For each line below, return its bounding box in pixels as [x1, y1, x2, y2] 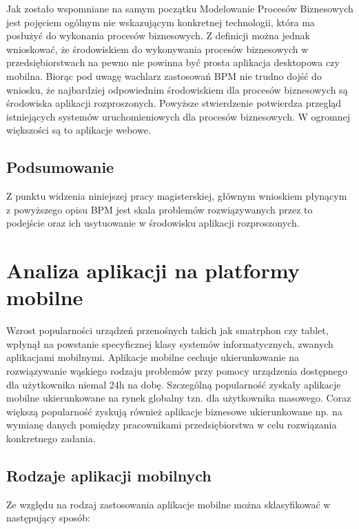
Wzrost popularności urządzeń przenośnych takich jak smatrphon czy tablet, [6, 323, 329, 338]
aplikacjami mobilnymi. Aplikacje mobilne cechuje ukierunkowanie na [6, 350, 300, 364]
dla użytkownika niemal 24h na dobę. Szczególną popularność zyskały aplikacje [6, 377, 341, 391]
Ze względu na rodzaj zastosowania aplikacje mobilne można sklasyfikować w [6, 497, 331, 511]
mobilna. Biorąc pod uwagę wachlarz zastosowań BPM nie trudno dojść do [6, 68, 322, 83]
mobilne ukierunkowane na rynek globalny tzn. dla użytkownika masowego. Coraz [6, 391, 351, 405]
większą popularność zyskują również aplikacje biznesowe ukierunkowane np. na [6, 404, 342, 418]
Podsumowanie [6, 156, 114, 178]
